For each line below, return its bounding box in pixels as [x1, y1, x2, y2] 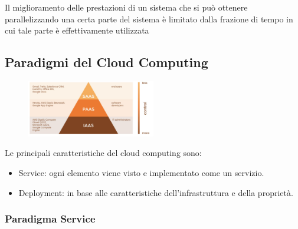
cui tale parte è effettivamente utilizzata [5, 24, 149, 36]
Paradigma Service [5, 211, 96, 226]
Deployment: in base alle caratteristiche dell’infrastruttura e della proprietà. [18, 186, 293, 198]
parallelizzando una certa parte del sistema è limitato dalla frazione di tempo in [5, 12, 293, 25]
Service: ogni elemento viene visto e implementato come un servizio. [18, 166, 264, 178]
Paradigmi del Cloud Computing [5, 53, 208, 71]
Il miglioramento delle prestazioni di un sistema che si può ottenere [5, 1, 248, 13]
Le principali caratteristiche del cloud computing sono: [5, 147, 202, 159]
